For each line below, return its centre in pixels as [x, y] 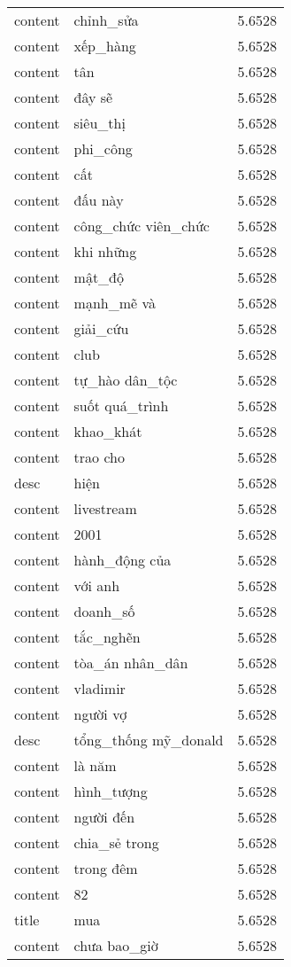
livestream [105, 508]
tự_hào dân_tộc [126, 380]
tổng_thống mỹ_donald [149, 740]
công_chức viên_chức [142, 226]
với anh [97, 585]
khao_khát [108, 431]
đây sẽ [93, 97]
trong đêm [106, 868]
